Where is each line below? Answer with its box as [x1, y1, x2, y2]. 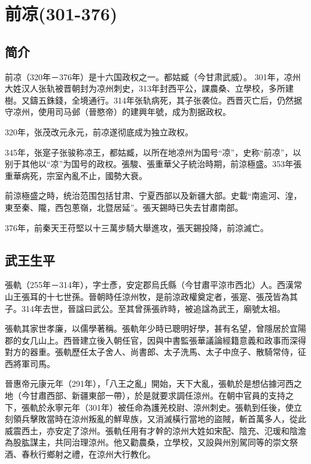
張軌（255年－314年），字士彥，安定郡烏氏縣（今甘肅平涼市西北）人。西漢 [5, 278, 294, 291]
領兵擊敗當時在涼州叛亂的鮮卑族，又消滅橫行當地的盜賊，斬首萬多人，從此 [13, 413, 306, 425]
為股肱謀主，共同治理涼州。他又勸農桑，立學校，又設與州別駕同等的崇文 [5, 436, 289, 448]
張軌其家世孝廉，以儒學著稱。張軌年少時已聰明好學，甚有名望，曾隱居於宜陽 [5, 322, 306, 335]
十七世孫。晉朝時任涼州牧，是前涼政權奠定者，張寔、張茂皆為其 [46, 290, 298, 302]
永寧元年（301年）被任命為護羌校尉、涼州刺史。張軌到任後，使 [46, 401, 294, 413]
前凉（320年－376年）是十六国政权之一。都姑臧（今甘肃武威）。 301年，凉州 [5, 70, 301, 83]
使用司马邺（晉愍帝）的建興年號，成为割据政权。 [38, 105, 231, 118]
